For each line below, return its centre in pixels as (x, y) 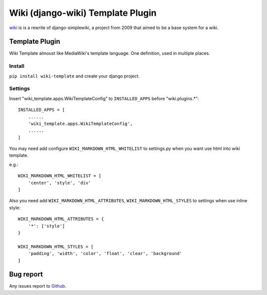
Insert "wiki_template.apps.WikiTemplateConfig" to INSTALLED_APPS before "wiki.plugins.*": (104, 98)
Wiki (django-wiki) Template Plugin (83, 13)
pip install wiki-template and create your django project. (74, 76)
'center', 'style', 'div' (60, 183)
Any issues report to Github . (38, 286)
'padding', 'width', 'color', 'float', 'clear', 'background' (105, 254)
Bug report (26, 275)
